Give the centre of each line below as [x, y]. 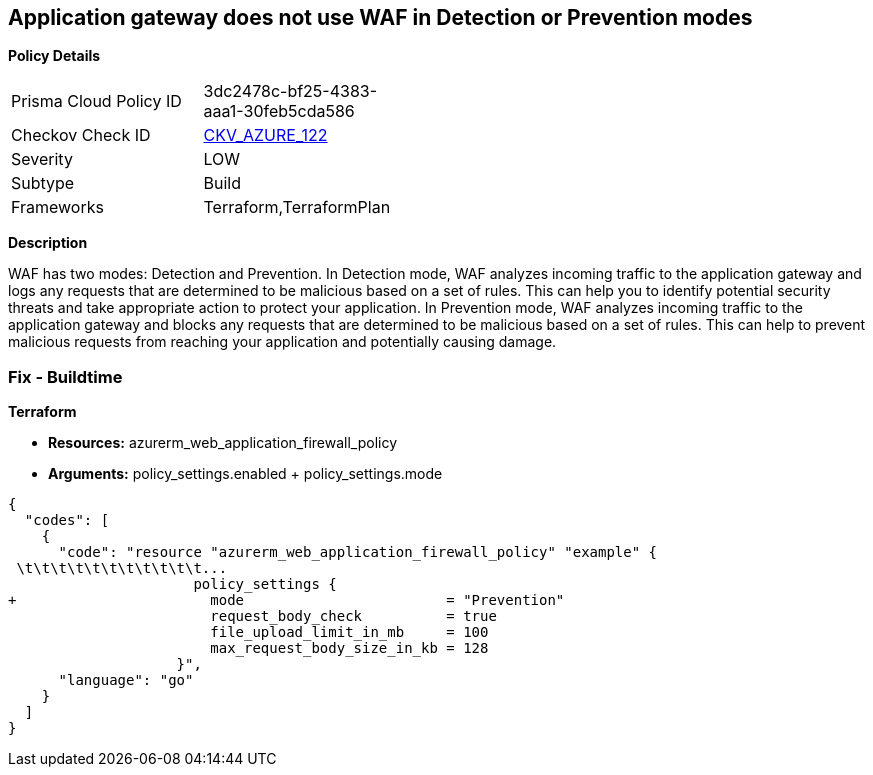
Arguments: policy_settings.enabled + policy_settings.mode [245, 474]
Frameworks [57, 207]
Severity [42, 159]
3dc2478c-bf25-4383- [290, 91]
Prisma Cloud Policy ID [96, 101]
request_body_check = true [353, 616]
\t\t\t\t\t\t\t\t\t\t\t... [122, 568]
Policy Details [54, 56]
